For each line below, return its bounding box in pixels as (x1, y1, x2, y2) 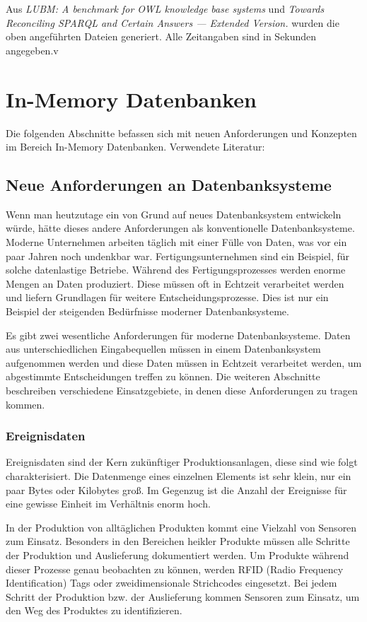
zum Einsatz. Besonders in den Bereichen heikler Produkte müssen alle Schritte (6, 534, 350, 548)
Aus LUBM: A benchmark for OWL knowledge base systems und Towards (6, 1, 325, 16)
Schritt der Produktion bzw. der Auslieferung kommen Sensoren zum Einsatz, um (6, 589, 360, 604)
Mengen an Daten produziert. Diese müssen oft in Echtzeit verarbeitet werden (6, 276, 344, 291)
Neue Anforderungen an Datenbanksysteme (6, 174, 332, 196)
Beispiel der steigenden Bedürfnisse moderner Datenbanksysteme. (6, 304, 289, 319)
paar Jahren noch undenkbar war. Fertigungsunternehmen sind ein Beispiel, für (6, 248, 350, 263)
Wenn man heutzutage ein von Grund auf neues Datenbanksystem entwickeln (6, 206, 342, 221)
